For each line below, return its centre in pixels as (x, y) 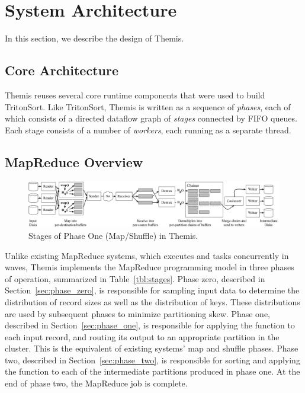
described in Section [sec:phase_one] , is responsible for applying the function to (150, 325)
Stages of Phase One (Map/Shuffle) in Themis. (113, 235)
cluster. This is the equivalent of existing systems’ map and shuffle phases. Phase (152, 348)
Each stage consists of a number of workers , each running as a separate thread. (148, 130)
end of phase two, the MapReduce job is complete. (96, 383)
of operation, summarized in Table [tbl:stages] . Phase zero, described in (135, 278)
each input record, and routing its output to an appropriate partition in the (142, 336)
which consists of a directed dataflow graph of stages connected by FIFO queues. (151, 118)
